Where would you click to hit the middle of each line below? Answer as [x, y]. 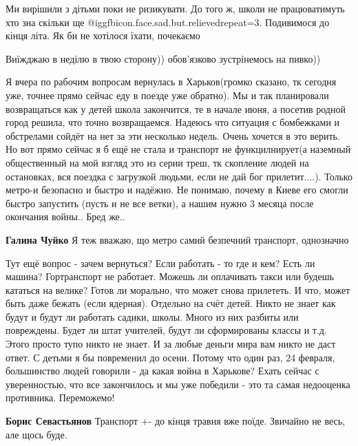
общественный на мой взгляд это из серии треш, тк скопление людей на [157, 162]
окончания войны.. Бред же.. [65, 216]
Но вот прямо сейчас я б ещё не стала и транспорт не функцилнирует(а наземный [178, 149]
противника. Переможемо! [60, 397]
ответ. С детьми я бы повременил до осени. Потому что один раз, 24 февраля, [170, 357]
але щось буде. [36, 434]
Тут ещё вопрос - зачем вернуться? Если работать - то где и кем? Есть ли [160, 263]
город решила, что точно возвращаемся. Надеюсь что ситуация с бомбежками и [173, 122]
